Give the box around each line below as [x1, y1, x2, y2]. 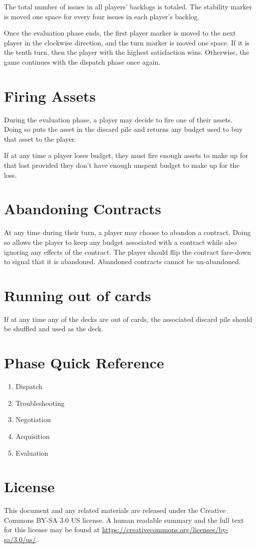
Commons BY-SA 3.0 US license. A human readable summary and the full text [4, 514, 244, 525]
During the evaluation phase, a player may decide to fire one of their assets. [4, 114, 233, 124]
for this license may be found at [4, 524, 100, 535]
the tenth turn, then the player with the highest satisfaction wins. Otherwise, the [4, 47, 250, 57]
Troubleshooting [15, 397, 65, 408]
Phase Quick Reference [4, 352, 164, 373]
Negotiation [15, 414, 51, 425]
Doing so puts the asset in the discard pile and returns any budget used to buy [4, 124, 243, 134]
